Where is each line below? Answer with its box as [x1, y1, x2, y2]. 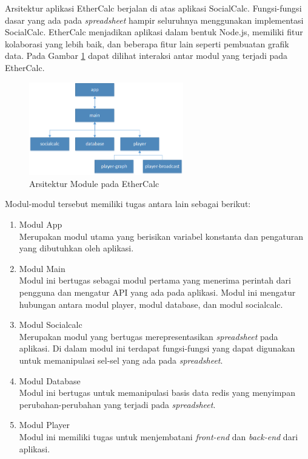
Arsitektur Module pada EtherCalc [29, 177, 159, 189]
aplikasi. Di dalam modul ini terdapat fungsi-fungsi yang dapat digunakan [19, 342, 295, 355]
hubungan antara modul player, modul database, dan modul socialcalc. [19, 297, 283, 310]
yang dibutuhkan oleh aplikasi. [19, 242, 134, 254]
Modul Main [19, 262, 65, 274]
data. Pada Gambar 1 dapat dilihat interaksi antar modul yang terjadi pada [5, 49, 288, 62]
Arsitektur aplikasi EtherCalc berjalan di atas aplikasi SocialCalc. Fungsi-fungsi [5, 2, 302, 14]
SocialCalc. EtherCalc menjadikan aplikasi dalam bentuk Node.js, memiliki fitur [5, 25, 303, 38]
